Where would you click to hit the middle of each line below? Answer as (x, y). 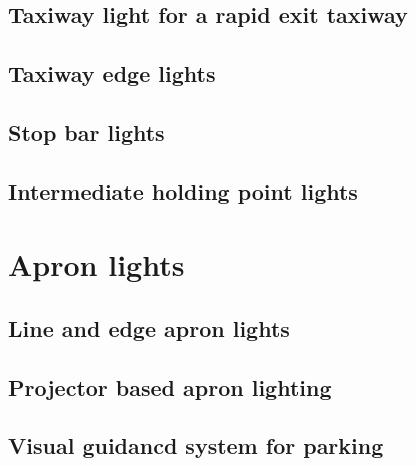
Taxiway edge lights (112, 73)
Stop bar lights (86, 131)
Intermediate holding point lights (183, 190)
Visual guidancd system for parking (196, 445)
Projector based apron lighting (170, 386)
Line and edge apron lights (149, 327)
